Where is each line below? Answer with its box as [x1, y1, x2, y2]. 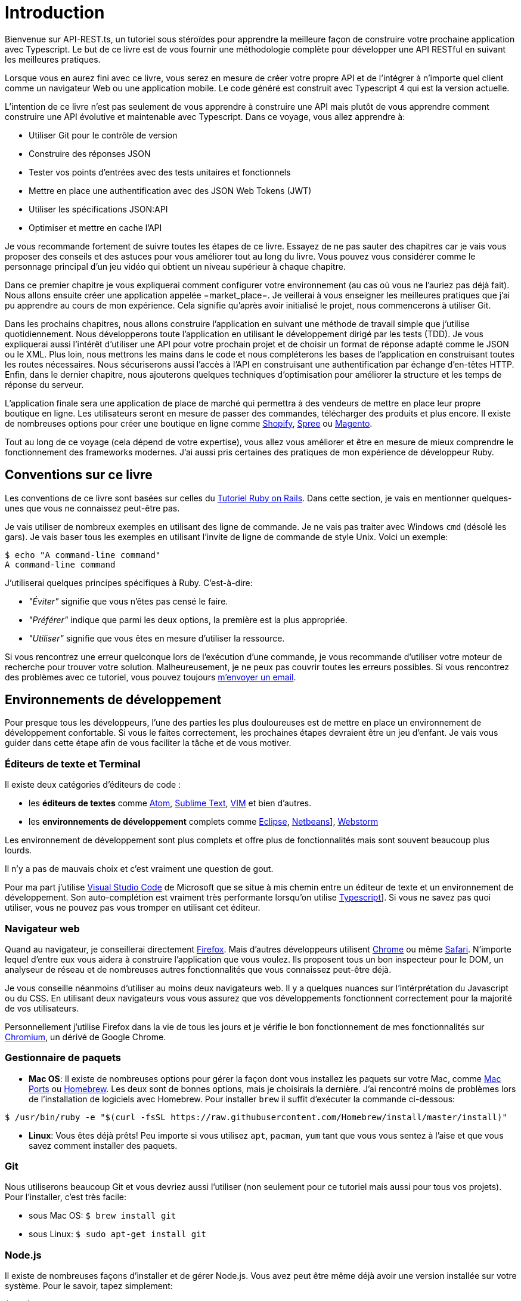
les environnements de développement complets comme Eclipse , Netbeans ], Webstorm [29, 816, 379, 827]
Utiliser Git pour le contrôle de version [29, 130, 178, 140]
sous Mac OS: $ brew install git [29, 1210, 176, 1221]
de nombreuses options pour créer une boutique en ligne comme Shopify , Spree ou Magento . [5, 418, 373, 428]
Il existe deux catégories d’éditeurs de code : [5, 779, 181, 790]
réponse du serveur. [5, 379, 84, 390]
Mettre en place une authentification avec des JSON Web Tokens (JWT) [29, 185, 312, 196]
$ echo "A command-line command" [5, 550, 161, 560]
